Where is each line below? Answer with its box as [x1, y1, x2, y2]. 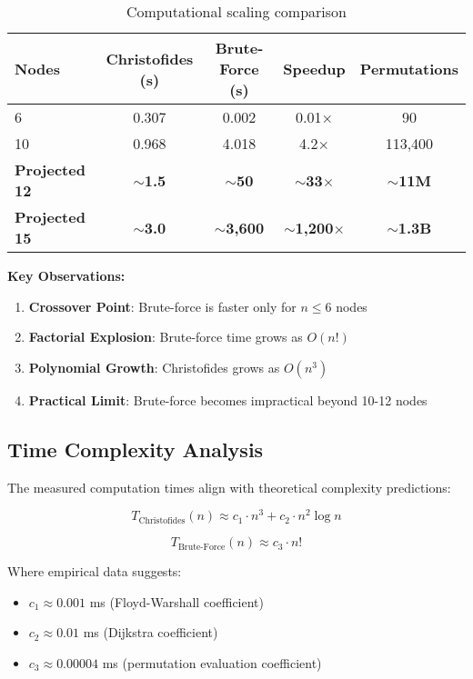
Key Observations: [7, 266, 126, 285]
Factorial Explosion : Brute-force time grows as [28, 327, 303, 346]
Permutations [359, 58, 458, 79]
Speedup [283, 58, 346, 79]
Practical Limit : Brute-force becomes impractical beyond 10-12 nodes [28, 390, 428, 409]
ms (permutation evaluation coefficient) [102, 654, 322, 673]
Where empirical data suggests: [7, 562, 182, 581]
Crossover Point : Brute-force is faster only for [28, 296, 297, 315]
